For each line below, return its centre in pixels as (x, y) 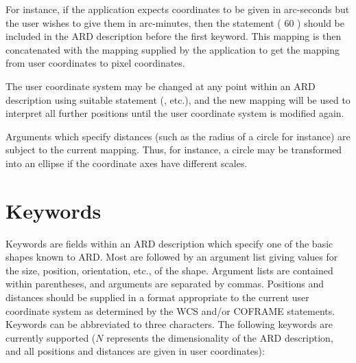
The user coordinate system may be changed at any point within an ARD (161, 86)
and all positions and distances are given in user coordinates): (135, 351)
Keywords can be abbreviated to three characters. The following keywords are (169, 324)
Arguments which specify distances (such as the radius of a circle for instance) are (178, 136)
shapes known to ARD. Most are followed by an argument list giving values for (172, 257)
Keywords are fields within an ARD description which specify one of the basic (169, 243)
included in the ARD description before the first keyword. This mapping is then (174, 36)
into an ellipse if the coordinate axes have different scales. (127, 163)
